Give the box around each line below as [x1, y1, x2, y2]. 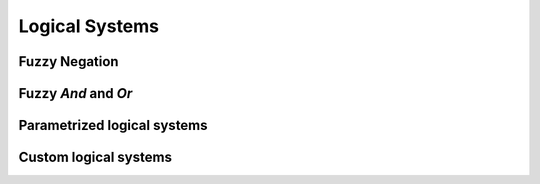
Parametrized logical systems [18, 117, 209, 134]
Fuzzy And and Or [18, 85, 133, 102]
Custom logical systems [18, 149, 172, 166]
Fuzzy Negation [18, 53, 119, 70]
